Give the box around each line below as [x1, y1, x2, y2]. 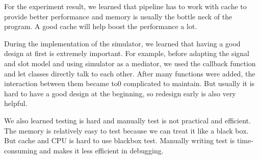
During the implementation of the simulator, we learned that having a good [4, 38, 241, 48]
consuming [4, 145, 37, 155]
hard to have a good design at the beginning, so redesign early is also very [4, 88, 236, 98]
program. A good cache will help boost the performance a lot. [4, 21, 197, 32]
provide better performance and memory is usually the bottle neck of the [4, 11, 232, 21]
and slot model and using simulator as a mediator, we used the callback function [4, 58, 256, 68]
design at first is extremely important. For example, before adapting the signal [4, 48, 249, 59]
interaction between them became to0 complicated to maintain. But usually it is [4, 78, 255, 89]
